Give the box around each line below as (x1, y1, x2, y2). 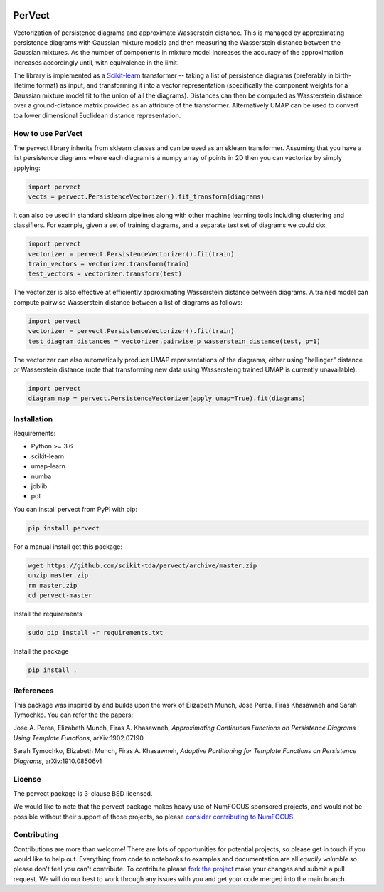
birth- (334, 71, 352, 80)
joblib (31, 482, 48, 490)
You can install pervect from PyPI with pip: (13, 505, 138, 513)
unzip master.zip (28, 572, 89, 579)
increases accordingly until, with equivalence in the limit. (13, 58, 179, 67)
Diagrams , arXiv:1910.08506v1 (13, 757, 102, 765)
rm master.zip (28, 581, 78, 589)
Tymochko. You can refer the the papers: (13, 710, 134, 719)
